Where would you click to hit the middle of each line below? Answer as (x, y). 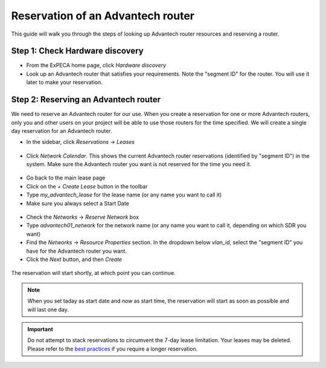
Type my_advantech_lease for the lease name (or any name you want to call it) (124, 195)
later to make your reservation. (64, 82)
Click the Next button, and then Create (74, 259)
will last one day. (48, 309)
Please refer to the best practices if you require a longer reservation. (113, 349)
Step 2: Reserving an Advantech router (86, 100)
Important (40, 329)
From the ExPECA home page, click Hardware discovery (96, 65)
